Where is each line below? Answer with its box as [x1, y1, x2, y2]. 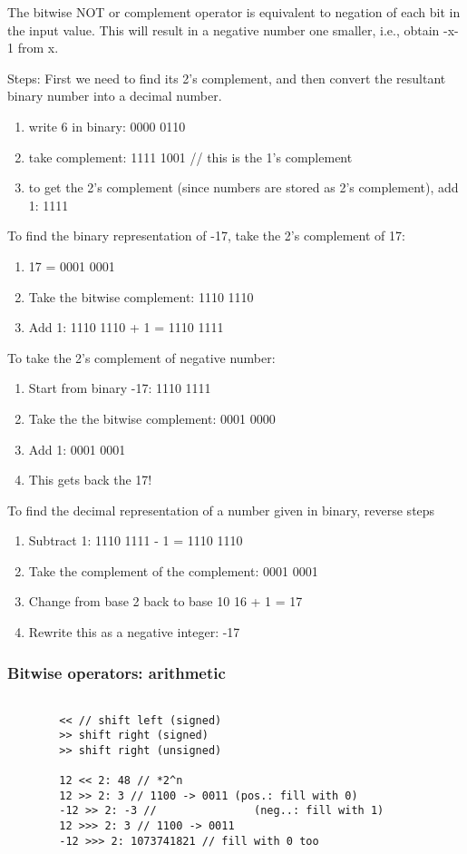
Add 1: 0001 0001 [28, 439, 126, 458]
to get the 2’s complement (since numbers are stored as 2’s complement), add [28, 178, 459, 197]
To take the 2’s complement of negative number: [7, 348, 276, 367]
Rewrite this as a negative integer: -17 [28, 623, 240, 642]
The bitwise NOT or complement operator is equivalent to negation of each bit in [7, 3, 461, 21]
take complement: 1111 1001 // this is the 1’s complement [28, 147, 353, 166]
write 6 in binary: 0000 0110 [28, 116, 186, 135]
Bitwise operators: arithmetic [7, 661, 226, 683]
